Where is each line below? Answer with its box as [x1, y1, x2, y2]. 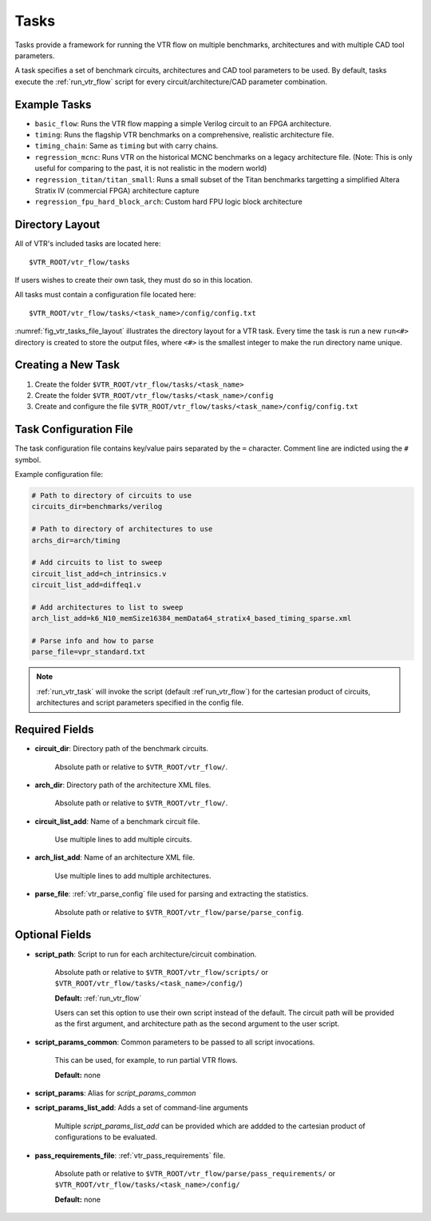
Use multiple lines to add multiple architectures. [54, 871, 212, 881]
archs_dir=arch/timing [31, 535, 121, 545]
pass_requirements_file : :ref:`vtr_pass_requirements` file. [34, 1151, 226, 1160]
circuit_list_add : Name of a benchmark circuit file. [34, 816, 200, 826]
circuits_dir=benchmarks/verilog [31, 502, 163, 511]
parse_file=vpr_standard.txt [31, 647, 146, 657]
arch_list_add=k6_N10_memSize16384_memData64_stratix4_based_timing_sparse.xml [31, 614, 352, 623]
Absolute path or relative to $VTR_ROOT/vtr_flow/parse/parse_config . [54, 907, 304, 917]
